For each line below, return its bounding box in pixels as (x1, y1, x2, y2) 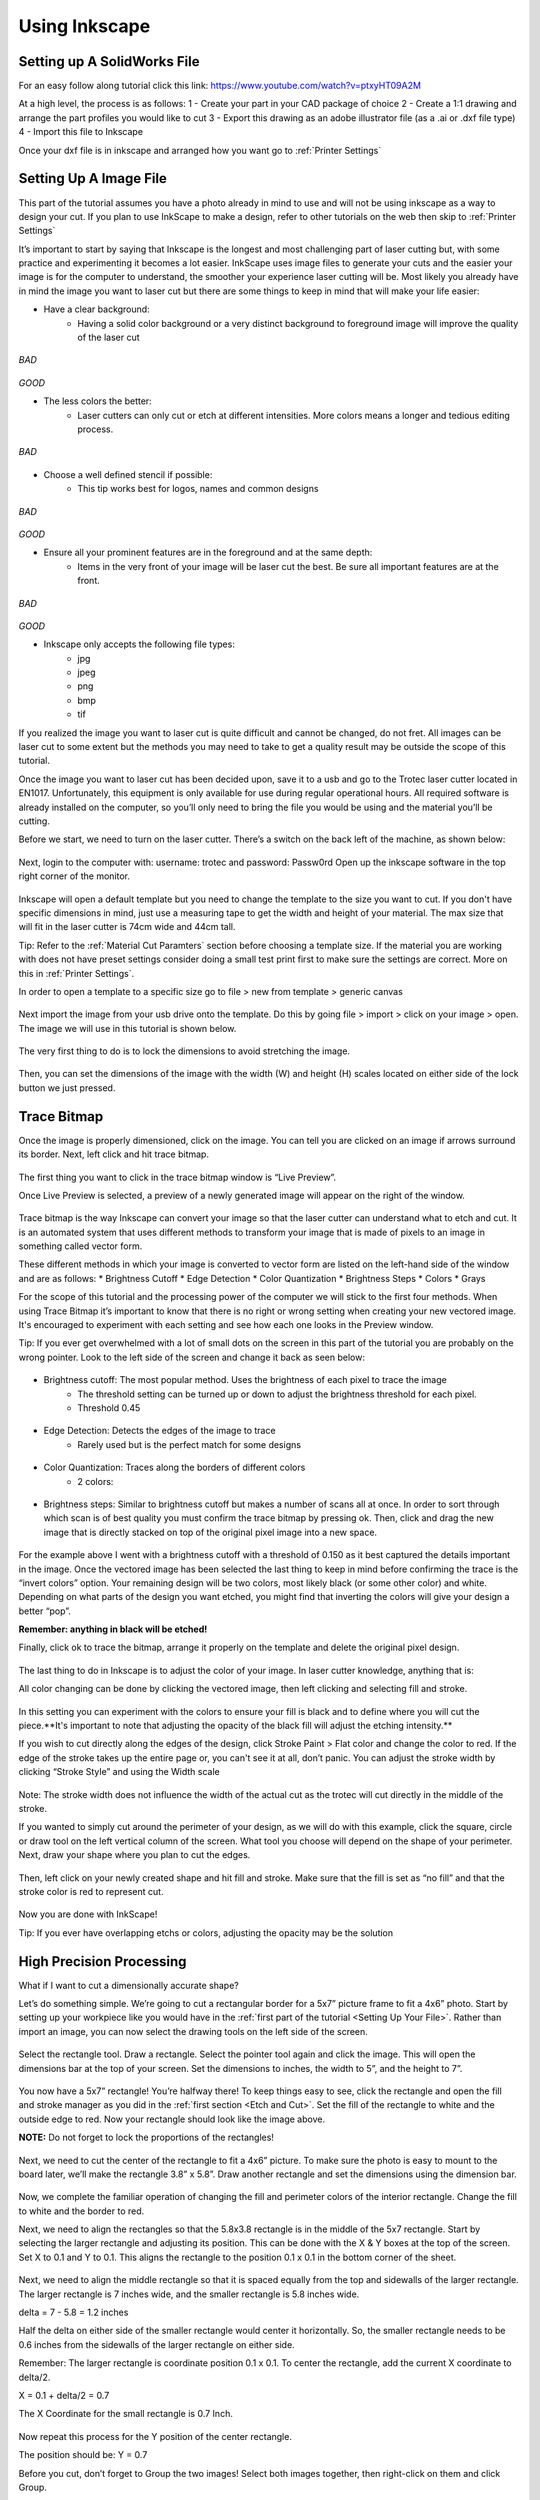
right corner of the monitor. (18, 870, 130, 882)
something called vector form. (18, 1240, 143, 1252)
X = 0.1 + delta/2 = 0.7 (18, 2390, 110, 2401)
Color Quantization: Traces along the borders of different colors (43, 1461, 306, 1474)
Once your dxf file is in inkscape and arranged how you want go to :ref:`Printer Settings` (18, 144, 382, 156)
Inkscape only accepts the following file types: (43, 638, 235, 650)
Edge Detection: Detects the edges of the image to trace (43, 1425, 276, 1437)
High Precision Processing (18, 1953, 187, 1970)
